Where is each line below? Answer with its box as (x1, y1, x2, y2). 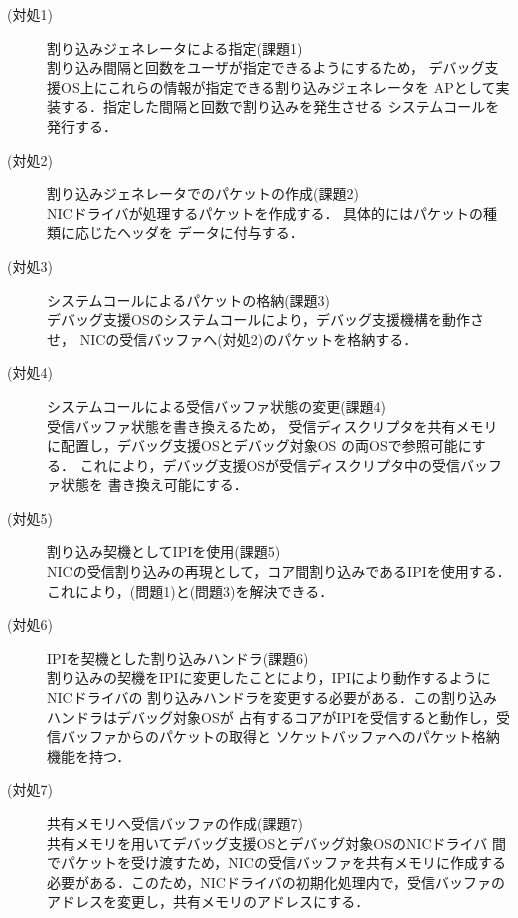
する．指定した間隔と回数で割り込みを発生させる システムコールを (60, 96, 500, 117)
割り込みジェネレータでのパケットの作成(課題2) (47, 183, 359, 204)
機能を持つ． (47, 745, 131, 766)
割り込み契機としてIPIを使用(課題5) (47, 541, 281, 562)
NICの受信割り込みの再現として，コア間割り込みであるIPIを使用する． (47, 561, 511, 582)
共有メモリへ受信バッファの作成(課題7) (47, 813, 303, 833)
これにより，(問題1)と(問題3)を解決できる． (47, 580, 334, 601)
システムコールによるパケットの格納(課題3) (47, 289, 331, 310)
